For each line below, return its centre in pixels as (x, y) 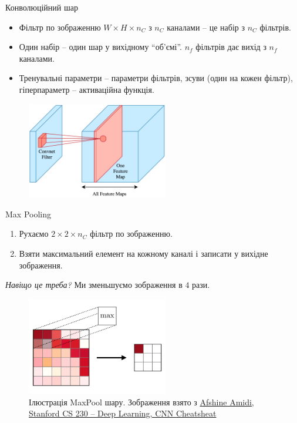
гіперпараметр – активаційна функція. (87, 89)
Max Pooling (28, 214)
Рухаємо (34, 234)
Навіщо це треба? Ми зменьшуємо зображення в (94, 285)
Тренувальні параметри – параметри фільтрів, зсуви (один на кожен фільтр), (156, 78)
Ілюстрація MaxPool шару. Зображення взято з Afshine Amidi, (141, 402)
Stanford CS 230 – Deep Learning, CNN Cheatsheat (123, 413)
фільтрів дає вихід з (231, 47)
